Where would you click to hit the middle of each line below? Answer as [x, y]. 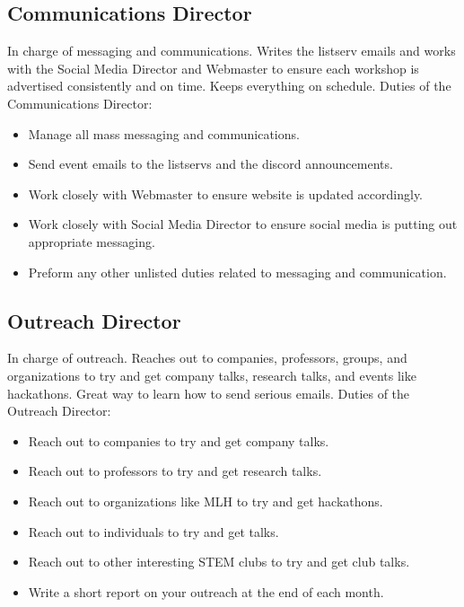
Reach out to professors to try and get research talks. [175, 471]
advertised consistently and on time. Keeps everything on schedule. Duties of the [229, 86]
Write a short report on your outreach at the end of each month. [206, 591]
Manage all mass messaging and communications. [164, 133]
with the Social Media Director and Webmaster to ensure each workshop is [213, 68]
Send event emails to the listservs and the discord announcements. [210, 164]
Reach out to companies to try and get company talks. [179, 440]
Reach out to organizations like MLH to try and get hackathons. [206, 501]
